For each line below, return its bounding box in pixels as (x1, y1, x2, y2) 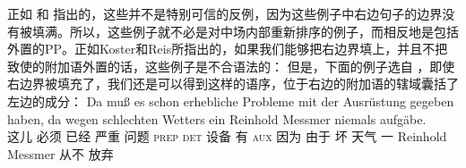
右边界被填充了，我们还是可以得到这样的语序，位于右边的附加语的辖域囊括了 (7, 74, 459, 93)
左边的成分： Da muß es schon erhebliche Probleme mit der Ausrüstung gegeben (7, 91, 454, 110)
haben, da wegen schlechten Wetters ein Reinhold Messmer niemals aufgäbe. (7, 109, 427, 128)
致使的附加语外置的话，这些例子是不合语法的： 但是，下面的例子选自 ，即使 (7, 56, 455, 75)
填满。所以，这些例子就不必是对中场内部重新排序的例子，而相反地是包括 (31, 21, 459, 40)
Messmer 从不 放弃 (7, 144, 114, 163)
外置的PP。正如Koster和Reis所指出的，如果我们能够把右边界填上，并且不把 (7, 39, 448, 58)
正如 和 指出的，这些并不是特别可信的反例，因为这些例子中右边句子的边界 (7, 4, 443, 22)
